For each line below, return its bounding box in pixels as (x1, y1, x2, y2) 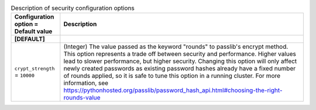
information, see (63, 79, 108, 87)
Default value (14, 27, 53, 36)
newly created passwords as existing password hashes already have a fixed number (63, 65, 296, 73)
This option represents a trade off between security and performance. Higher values (63, 50, 297, 58)
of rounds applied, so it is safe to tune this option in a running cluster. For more (63, 72, 281, 80)
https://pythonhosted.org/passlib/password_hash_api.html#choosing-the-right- (63, 86, 283, 94)
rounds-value (63, 94, 101, 102)
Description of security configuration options (11, 4, 135, 12)
